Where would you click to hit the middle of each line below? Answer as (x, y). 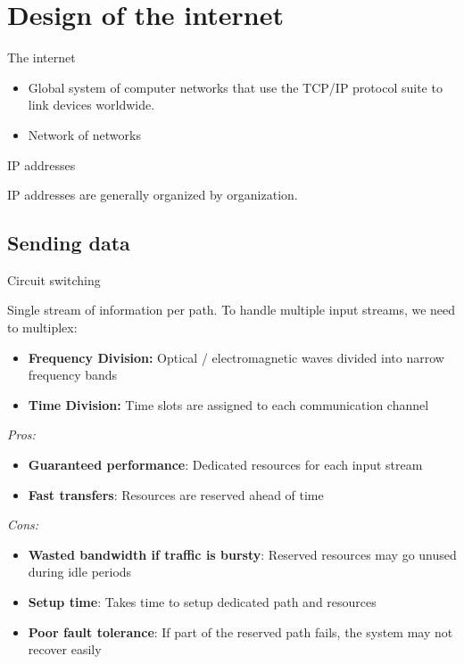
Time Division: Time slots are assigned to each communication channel (228, 404)
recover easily (65, 649)
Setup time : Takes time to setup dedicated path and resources (202, 602)
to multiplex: (42, 328)
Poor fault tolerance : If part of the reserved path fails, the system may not (240, 631)
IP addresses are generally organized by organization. (153, 195)
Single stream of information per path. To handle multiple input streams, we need (232, 310)
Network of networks (84, 134)
